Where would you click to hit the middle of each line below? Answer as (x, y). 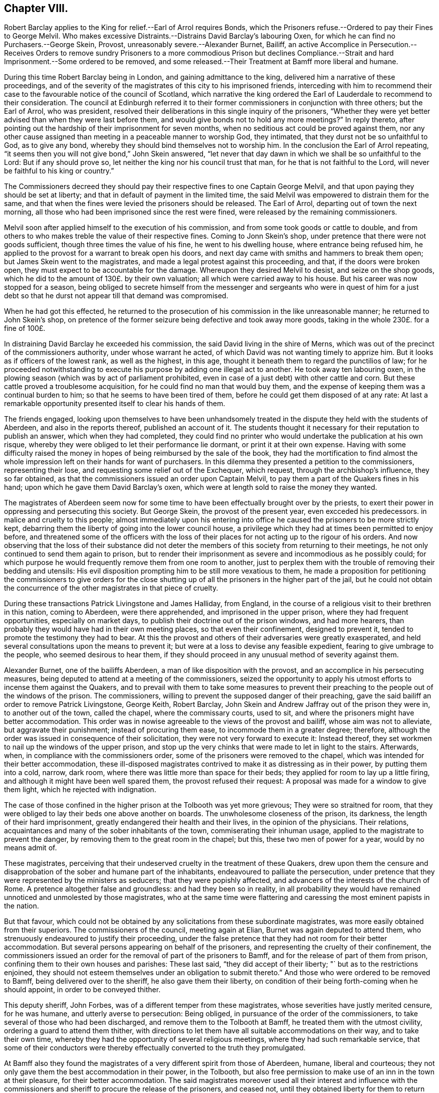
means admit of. (31, 848)
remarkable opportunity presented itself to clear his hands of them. (115, 404)
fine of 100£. (25, 328)
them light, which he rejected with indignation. (80, 790)
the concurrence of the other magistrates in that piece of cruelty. (111, 588)
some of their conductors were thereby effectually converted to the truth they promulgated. (155, 1048)
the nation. (22, 906)
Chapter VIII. (36, 8)
